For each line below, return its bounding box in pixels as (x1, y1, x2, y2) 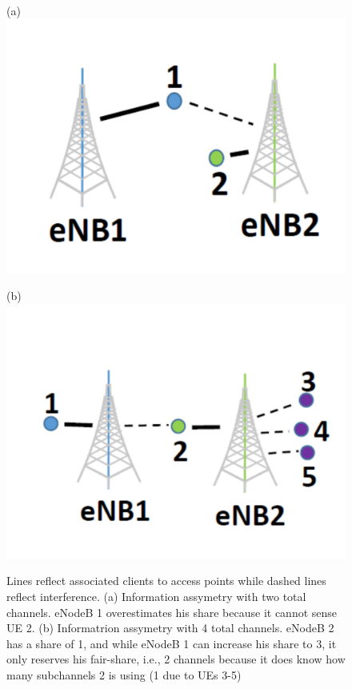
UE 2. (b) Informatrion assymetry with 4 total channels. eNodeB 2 (6, 619, 334, 636)
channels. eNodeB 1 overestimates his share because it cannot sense (6, 603, 338, 620)
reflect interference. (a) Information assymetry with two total (6, 587, 306, 604)
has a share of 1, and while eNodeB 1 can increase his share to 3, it (6, 635, 337, 651)
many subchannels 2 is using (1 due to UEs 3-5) (6, 666, 242, 683)
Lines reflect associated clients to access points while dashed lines (6, 572, 326, 589)
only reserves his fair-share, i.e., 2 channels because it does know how (6, 651, 346, 667)
